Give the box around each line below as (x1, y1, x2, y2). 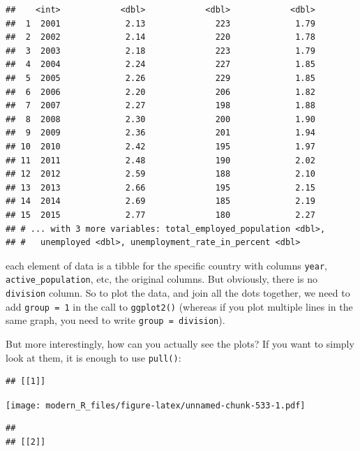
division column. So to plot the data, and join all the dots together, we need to (6, 286, 350, 300)
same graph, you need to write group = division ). (6, 313, 225, 327)
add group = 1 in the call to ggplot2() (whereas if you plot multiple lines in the (6, 299, 353, 313)
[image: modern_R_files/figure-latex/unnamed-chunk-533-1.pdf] (6, 400, 306, 411)
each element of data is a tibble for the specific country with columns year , (6, 258, 327, 272)
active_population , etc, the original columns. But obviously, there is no (6, 272, 317, 286)
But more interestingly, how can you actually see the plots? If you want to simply (6, 336, 354, 350)
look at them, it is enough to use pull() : (6, 350, 181, 364)
